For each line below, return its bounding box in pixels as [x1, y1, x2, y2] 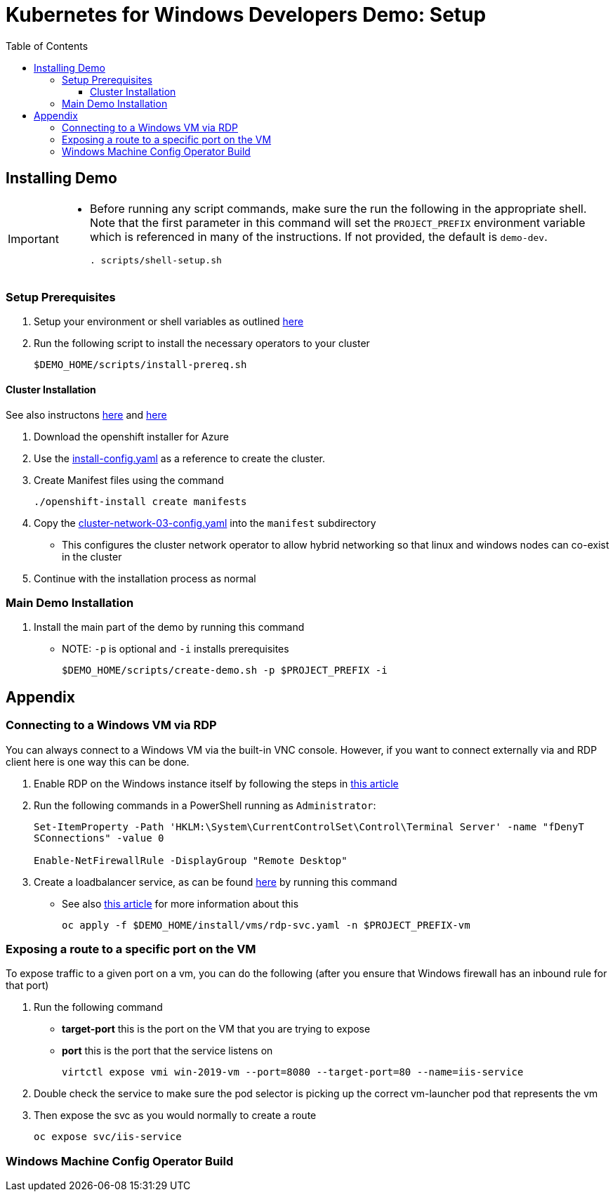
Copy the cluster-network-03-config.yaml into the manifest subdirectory [34, 516, 376, 529]
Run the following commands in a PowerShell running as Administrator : [34, 799, 376, 811]
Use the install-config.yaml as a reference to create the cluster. [34, 452, 326, 464]
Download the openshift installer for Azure [34, 430, 229, 443]
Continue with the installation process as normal [34, 572, 256, 584]
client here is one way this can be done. [6, 755, 190, 768]
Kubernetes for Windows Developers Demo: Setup [6, 3, 487, 27]
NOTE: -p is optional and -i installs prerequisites [62, 643, 289, 655]
